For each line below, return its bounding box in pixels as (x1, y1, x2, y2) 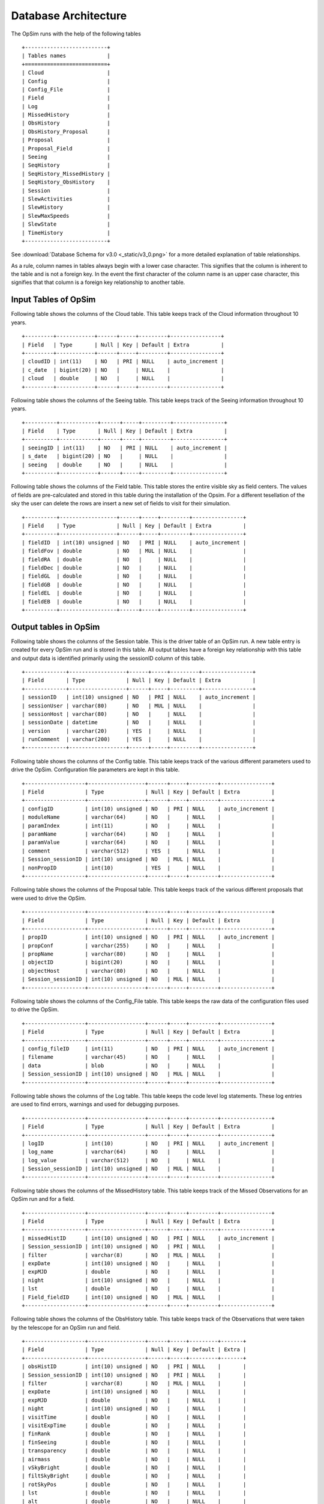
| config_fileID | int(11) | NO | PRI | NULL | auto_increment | (22, 1045, 275, 1052)
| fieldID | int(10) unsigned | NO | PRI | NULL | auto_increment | (22, 539, 247, 546)
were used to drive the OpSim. (11, 894, 86, 902)
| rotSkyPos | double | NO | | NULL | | (22, 1481, 247, 1488)
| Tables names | (22, 52, 111, 60)
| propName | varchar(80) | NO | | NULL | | (22, 951, 275, 958)
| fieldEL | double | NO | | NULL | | (22, 590, 247, 597)
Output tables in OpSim (11, 621, 100, 632)
